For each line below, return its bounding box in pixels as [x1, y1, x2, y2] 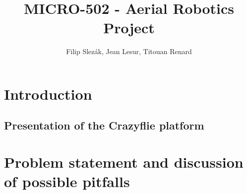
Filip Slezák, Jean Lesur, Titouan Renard [66, 46, 192, 57]
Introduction [4, 83, 92, 104]
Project [103, 17, 155, 38]
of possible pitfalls [4, 171, 130, 192]
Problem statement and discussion [4, 152, 244, 172]
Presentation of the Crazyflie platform [4, 118, 204, 133]
